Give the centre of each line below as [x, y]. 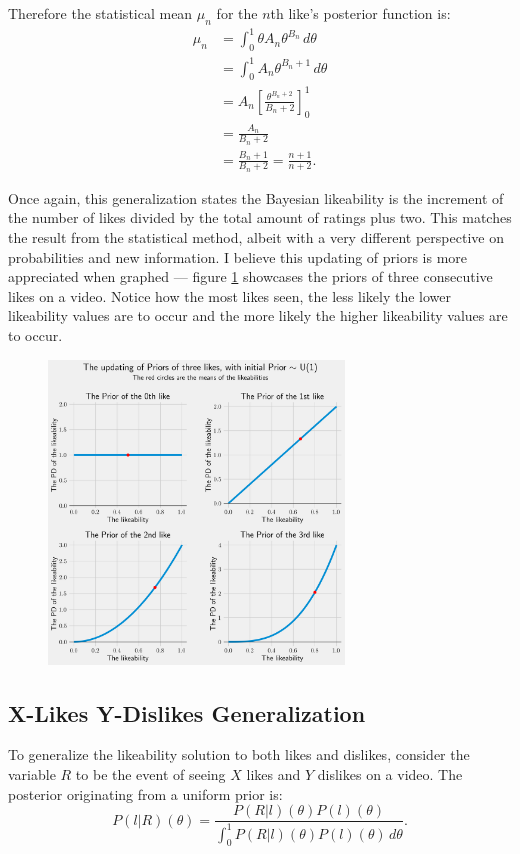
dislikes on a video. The [390, 774]
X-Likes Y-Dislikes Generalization [187, 712]
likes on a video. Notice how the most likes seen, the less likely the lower [229, 295]
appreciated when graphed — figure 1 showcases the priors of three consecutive [250, 276]
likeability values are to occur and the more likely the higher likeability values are [258, 315]
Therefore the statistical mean [100, 13]
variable [32, 774]
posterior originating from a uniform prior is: [145, 793]
